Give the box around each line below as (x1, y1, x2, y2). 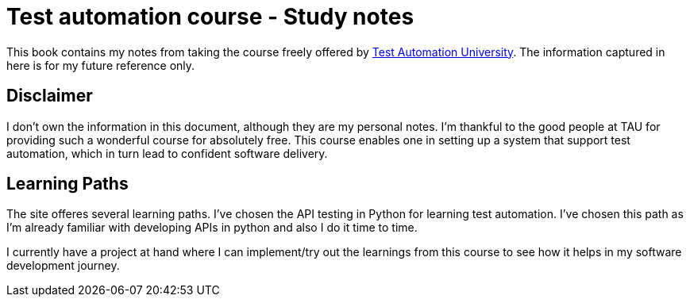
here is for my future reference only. (6, 58, 195, 72)
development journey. (6, 259, 120, 273)
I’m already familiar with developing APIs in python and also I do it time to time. (6, 221, 418, 235)
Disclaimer (6, 86, 93, 106)
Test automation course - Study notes (6, 3, 414, 30)
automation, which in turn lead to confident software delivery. (6, 146, 328, 160)
